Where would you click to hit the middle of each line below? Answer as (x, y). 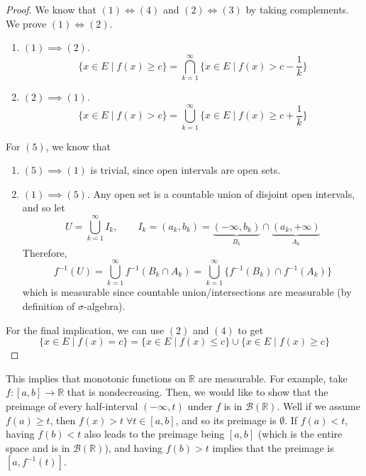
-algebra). (105, 305)
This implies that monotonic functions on (96, 378)
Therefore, (45, 252)
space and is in (38, 447)
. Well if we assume (318, 405)
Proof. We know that (51, 9)
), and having (134, 447)
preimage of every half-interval (72, 405)
